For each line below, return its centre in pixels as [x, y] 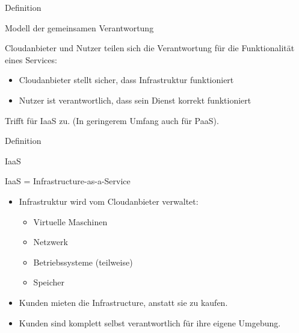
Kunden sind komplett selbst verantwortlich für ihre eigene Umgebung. [150, 322]
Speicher [49, 282]
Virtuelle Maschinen [70, 221]
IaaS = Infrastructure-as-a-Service [68, 181]
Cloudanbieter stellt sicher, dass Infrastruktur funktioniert [126, 80]
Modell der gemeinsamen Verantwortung [79, 27]
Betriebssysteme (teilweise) [83, 262]
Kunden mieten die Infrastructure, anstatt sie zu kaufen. [123, 302]
